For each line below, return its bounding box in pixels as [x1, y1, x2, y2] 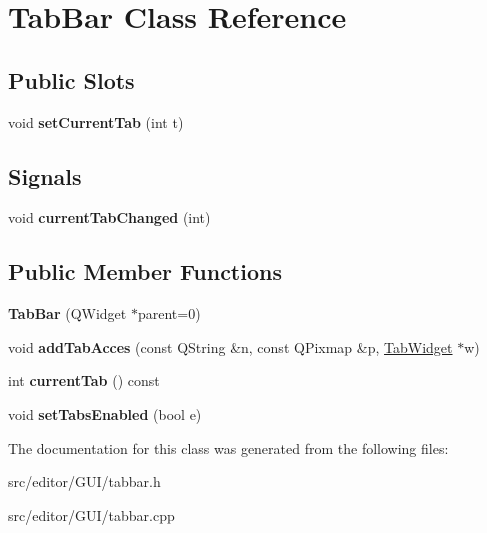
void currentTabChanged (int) [8, 207, 211, 228]
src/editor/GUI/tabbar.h [8, 471, 161, 492]
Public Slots [8, 64, 135, 95]
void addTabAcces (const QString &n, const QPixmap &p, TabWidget [8, 336, 453, 357]
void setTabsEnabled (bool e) [8, 403, 202, 424]
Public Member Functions [8, 256, 282, 287]
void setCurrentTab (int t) [8, 111, 184, 132]
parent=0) [137, 303, 201, 324]
